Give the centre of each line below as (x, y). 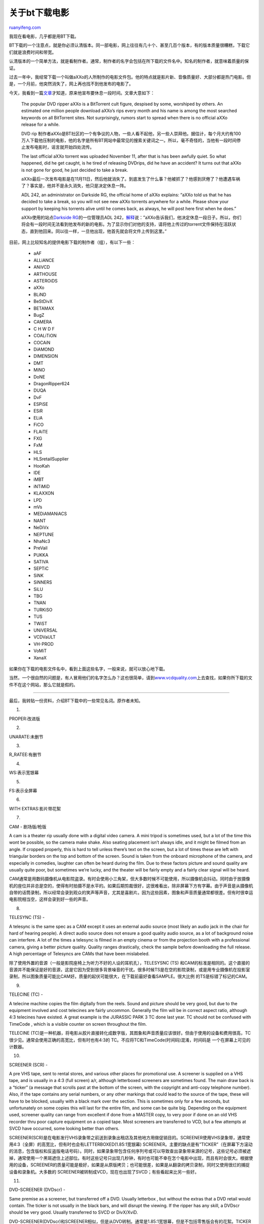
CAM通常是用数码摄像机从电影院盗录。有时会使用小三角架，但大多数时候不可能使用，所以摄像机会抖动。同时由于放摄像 (130, 879)
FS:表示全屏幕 (23, 790)
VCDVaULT (44, 637)
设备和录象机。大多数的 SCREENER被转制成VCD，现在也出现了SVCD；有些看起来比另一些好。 (104, 1172)
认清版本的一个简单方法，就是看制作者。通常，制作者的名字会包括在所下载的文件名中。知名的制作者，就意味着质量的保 (129, 61)
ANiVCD (42, 267)
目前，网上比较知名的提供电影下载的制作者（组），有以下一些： (72, 242)
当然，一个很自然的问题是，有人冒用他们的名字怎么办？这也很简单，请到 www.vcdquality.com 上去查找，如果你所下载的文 (131, 678)
